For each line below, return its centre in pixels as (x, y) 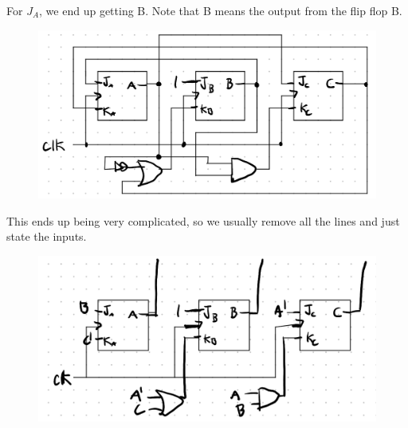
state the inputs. (47, 236)
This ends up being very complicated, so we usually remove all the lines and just (203, 220)
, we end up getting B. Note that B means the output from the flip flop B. (221, 10)
